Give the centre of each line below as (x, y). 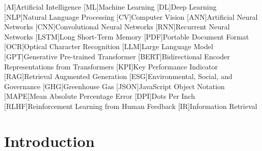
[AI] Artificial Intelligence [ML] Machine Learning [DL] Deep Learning (110, 7)
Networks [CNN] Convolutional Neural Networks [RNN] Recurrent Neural (117, 27)
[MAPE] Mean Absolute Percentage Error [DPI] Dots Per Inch (100, 96)
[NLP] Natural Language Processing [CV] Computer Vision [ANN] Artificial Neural (131, 16)
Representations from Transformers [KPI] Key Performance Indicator (111, 66)
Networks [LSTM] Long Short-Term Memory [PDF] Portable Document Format (127, 36)
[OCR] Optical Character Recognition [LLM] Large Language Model (109, 46)
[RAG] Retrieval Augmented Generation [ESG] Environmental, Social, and (118, 76)
